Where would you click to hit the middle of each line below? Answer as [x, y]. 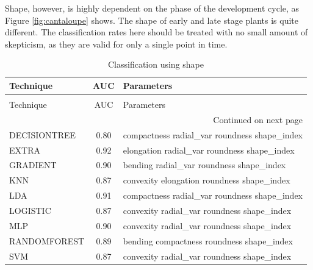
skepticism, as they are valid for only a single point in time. [116, 44]
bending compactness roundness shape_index [208, 240]
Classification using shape [156, 64]
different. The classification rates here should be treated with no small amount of [156, 32]
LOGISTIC [30, 210]
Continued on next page [258, 119]
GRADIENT [33, 165]
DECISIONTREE [43, 134]
